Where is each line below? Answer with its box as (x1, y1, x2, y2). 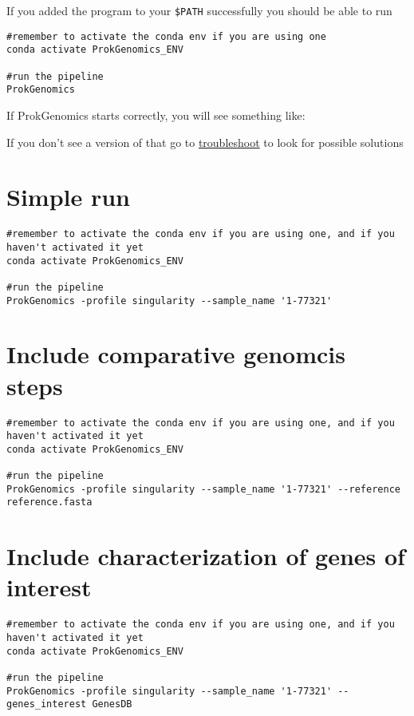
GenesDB (92, 698, 132, 710)
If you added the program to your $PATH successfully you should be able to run (6, 2, 392, 18)
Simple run (6, 180, 131, 213)
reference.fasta (6, 496, 93, 508)
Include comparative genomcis (6, 338, 345, 370)
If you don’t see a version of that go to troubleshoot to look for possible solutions (6, 133, 404, 150)
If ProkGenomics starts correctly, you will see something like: (6, 106, 306, 123)
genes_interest (6, 698, 87, 710)
